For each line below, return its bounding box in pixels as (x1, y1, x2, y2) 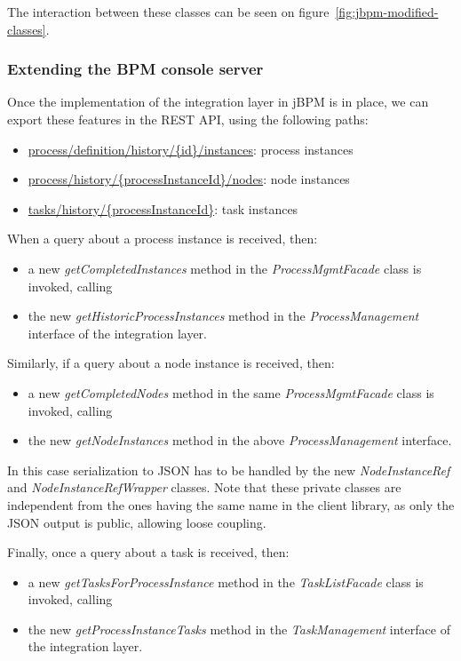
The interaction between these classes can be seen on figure (7, 3, 330, 20)
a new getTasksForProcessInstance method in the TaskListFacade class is (28, 572, 424, 591)
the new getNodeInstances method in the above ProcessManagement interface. (28, 431, 452, 450)
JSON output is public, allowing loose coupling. (7, 513, 266, 531)
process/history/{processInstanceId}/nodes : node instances (28, 170, 350, 188)
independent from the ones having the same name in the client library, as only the (7, 495, 455, 514)
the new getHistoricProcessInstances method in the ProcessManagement (28, 307, 419, 325)
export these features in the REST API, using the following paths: (7, 110, 369, 128)
